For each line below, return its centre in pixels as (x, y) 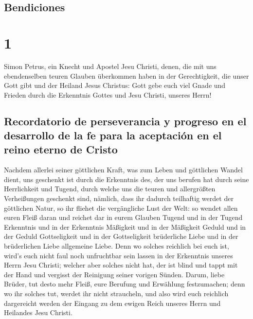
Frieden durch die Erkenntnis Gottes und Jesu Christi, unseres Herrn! (108, 94)
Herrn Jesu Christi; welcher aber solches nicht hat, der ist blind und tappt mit (121, 265)
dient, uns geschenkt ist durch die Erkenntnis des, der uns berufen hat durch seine (126, 179)
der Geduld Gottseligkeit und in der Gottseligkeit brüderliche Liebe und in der (121, 236)
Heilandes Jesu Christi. (38, 312)
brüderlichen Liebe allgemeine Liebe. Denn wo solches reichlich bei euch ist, (117, 246)
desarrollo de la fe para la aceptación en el (113, 135)
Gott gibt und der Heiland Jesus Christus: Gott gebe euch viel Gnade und (115, 85)
